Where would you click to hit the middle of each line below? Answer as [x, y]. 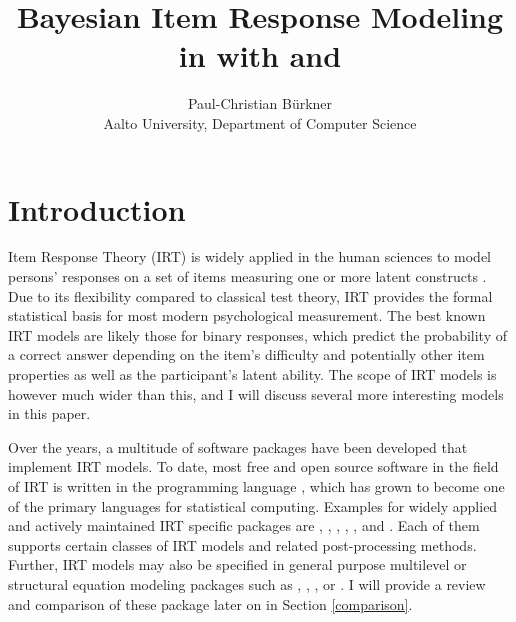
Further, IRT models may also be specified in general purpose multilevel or [237, 564]
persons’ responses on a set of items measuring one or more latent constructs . [247, 276]
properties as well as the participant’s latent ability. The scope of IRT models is [252, 374]
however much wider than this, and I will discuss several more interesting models [256, 393]
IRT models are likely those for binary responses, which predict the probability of [257, 334]
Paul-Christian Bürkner [260, 103]
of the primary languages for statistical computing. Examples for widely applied [253, 505]
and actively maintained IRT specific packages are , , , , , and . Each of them [244, 525]
